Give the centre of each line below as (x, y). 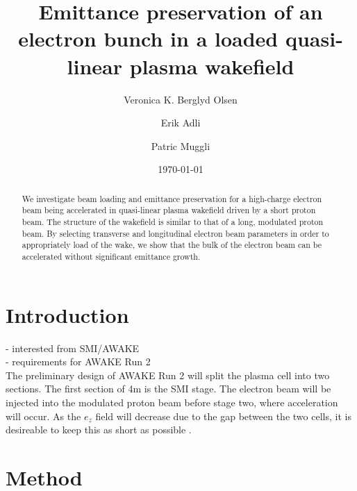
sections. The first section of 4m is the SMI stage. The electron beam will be (168, 389)
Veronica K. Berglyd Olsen (181, 99)
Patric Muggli (181, 145)
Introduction (67, 314)
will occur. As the (43, 416)
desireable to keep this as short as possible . (99, 430)
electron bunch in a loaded (148, 39)
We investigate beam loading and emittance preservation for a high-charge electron (172, 198)
